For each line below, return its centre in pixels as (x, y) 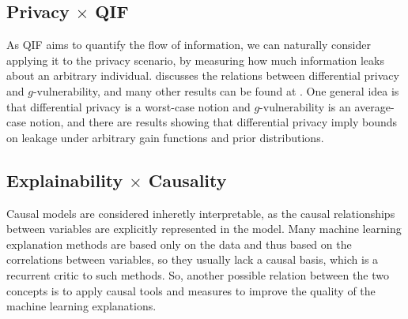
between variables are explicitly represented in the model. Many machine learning (204, 229)
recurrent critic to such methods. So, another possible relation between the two (198, 274)
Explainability (65, 180)
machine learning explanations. (81, 306)
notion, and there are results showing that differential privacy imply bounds (213, 122)
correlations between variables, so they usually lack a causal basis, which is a (193, 259)
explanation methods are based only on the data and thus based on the (179, 244)
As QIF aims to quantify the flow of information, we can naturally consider (189, 45)
